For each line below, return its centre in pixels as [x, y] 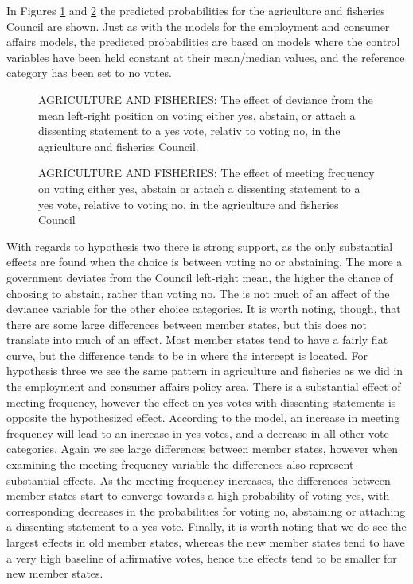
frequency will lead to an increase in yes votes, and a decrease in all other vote [198, 433]
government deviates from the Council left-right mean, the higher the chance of [200, 277]
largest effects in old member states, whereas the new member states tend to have [206, 542]
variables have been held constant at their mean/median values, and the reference [206, 57]
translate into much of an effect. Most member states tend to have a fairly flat [197, 340]
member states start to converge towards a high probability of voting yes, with [198, 495]
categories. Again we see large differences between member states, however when [202, 449]
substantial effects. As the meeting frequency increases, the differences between [199, 480]
